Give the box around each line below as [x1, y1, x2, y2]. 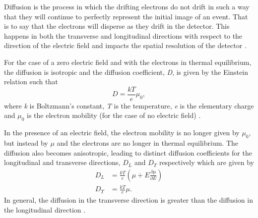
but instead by [4, 138, 48, 148]
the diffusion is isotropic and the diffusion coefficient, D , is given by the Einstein [4, 66, 248, 77]
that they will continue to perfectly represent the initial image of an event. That [4, 11, 248, 21]
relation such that [4, 76, 58, 87]
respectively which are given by [159, 157, 254, 167]
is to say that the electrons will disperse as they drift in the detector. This [4, 21, 230, 31]
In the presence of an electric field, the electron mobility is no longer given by [4, 127, 240, 138]
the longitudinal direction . [4, 204, 86, 215]
